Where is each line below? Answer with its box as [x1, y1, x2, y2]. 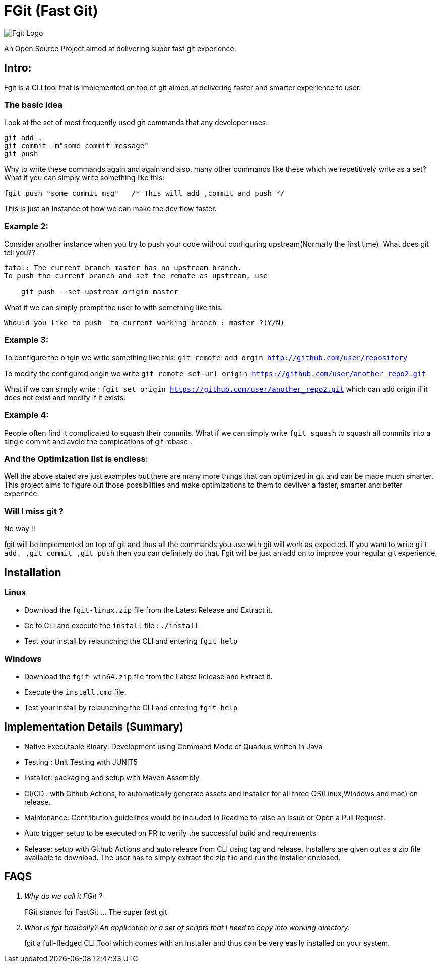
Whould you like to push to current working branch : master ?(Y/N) [4, 319, 285, 327]
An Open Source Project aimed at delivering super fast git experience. [4, 44, 236, 53]
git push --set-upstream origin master [21, 288, 178, 296]
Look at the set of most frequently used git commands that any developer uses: [4, 118, 268, 127]
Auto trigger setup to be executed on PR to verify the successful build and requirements [24, 828, 316, 837]
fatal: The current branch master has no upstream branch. [4, 264, 242, 272]
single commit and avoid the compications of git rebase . [4, 437, 192, 446]
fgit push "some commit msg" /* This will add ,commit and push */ [4, 189, 285, 198]
